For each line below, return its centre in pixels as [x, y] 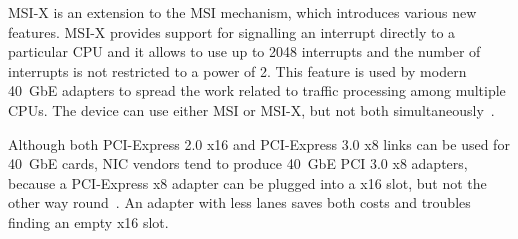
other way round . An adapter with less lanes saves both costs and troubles [239, 202]
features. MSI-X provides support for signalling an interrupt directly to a [232, 31]
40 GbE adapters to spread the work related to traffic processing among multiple [257, 90]
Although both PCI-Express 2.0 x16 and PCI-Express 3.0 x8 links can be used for [259, 143]
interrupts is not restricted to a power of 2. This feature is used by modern [237, 70]
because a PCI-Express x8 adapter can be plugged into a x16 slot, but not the [247, 182]
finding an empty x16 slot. [88, 221]
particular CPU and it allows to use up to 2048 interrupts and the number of [244, 51]
